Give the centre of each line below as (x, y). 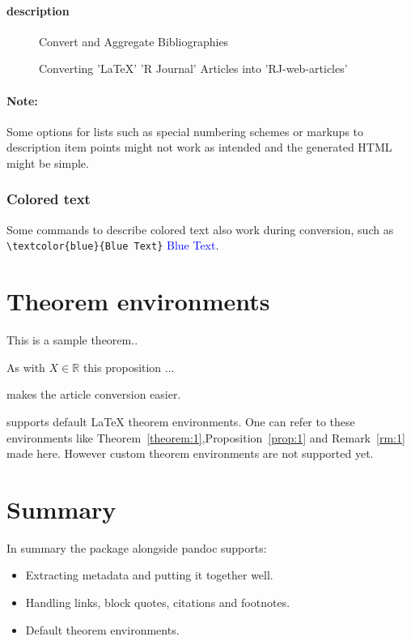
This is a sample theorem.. (72, 340)
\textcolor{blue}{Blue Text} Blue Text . (113, 245)
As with (26, 367)
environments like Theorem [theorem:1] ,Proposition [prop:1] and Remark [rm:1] (206, 437)
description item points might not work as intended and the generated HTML (199, 147)
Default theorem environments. (102, 629)
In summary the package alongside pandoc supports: (137, 547)
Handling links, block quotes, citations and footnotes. (158, 603)
